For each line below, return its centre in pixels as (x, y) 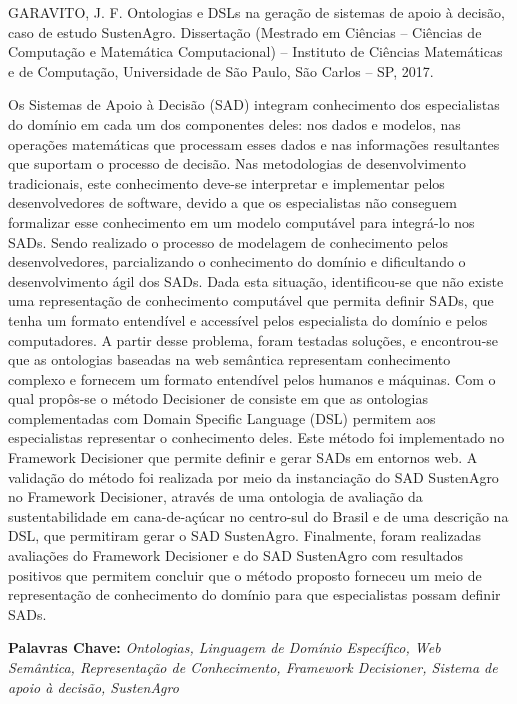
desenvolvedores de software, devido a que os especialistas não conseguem (233, 202)
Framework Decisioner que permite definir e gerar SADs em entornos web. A (243, 457)
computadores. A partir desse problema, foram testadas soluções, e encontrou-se (253, 339)
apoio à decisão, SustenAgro (93, 686)
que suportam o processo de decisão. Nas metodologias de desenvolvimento (237, 163)
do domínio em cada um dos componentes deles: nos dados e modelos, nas (234, 123)
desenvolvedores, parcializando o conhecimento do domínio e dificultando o (237, 261)
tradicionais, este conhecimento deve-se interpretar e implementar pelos (226, 182)
